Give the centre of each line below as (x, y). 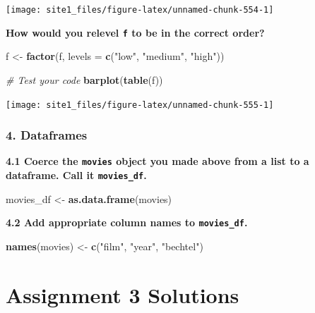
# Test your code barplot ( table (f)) (84, 79)
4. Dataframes (47, 135)
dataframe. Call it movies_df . (76, 175)
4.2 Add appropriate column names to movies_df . (127, 222)
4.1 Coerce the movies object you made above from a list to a (157, 161)
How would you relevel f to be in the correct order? (135, 32)
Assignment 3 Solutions (123, 294)
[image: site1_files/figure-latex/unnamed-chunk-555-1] (140, 105)
